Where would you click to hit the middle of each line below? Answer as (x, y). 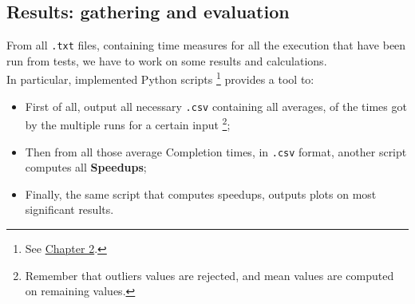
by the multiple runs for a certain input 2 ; (128, 124)
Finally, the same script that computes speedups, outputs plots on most (201, 193)
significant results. (69, 209)
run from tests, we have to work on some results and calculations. (167, 60)
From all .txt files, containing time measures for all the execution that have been (206, 45)
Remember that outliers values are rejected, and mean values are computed (209, 275)
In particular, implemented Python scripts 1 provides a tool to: (160, 78)
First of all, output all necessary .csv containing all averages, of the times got (216, 106)
